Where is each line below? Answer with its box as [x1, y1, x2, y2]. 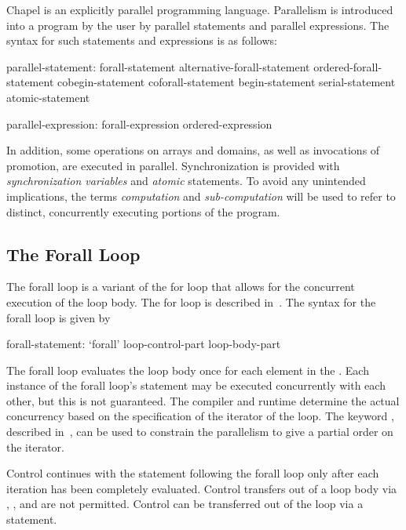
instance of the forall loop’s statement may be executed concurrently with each [6, 377, 386, 394]
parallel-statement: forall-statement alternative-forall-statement [6, 58, 310, 74]
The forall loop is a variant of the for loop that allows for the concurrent [6, 278, 355, 295]
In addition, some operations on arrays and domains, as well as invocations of [6, 142, 380, 158]
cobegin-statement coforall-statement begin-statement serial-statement [57, 74, 396, 90]
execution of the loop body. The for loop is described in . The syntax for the [6, 293, 376, 310]
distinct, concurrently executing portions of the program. [6, 203, 280, 220]
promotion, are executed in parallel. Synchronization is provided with [6, 157, 340, 173]
